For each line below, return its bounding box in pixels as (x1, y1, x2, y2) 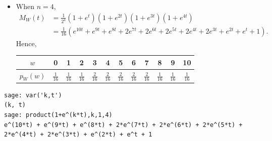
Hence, (16, 38, 37, 48)
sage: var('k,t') (4, 91, 62, 99)
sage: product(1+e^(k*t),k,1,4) (4, 111, 113, 119)
